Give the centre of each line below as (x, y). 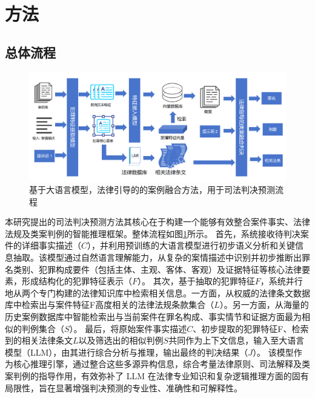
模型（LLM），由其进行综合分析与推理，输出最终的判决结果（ (127, 352)
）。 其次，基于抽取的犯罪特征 (196, 281)
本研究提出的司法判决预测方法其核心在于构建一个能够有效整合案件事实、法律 (157, 222)
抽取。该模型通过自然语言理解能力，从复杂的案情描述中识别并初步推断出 (157, 257)
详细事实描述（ (51, 245)
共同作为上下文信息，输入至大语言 (237, 340)
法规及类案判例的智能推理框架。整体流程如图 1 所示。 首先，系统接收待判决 (153, 233)
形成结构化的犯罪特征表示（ (77, 281)
